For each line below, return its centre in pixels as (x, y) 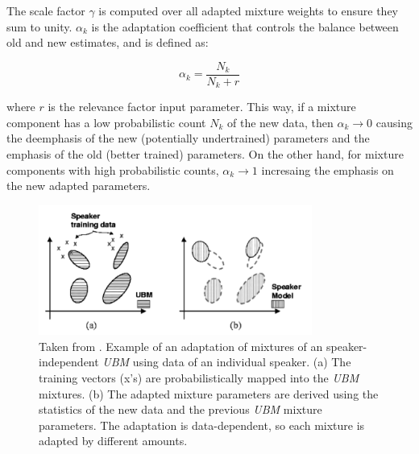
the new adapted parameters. (79, 186)
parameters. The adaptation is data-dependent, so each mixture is (202, 425)
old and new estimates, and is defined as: (108, 42)
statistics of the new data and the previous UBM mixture (180, 409)
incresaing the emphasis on (328, 169)
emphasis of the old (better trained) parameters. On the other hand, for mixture (205, 154)
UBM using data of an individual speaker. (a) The (227, 362)
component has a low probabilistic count (106, 122)
